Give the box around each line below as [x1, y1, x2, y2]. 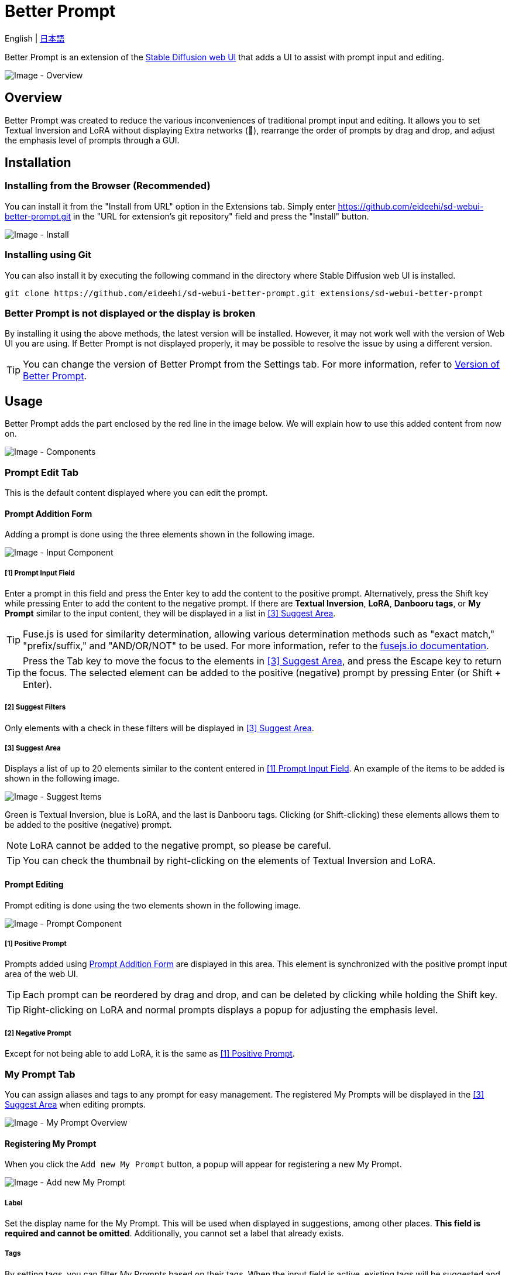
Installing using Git [5, 249, 92, 261]
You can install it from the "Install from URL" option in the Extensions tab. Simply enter [5, 201, 336, 211]
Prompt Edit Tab [5, 466, 79, 478]
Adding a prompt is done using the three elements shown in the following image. [5, 529, 315, 540]
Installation [5, 155, 71, 170]
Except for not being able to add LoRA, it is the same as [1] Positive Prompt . [5, 1048, 295, 1059]
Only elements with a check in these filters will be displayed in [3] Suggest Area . [5, 722, 314, 733]
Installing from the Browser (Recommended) [5, 180, 211, 192]
